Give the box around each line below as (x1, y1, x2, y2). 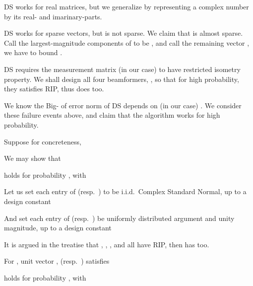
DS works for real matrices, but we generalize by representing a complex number (4, 1, 249, 11)
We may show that (4, 153, 61, 163)
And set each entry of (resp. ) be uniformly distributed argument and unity (4, 213, 235, 223)
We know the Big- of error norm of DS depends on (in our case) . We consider (4, 100, 242, 110)
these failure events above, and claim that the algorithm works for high (4, 110, 220, 120)
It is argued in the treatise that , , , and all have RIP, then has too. (4, 239, 209, 249)
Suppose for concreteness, (4, 136, 81, 146)
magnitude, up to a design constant (4, 222, 112, 233)
